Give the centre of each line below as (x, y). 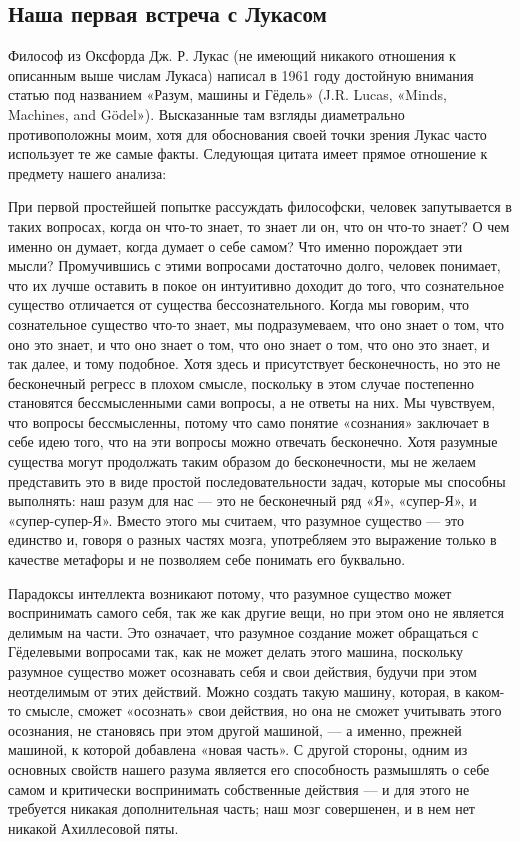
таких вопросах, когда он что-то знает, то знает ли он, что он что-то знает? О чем (259, 225)
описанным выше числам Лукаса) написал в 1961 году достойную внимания (241, 74)
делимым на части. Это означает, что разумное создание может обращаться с (243, 631)
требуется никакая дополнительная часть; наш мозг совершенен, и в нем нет (241, 808)
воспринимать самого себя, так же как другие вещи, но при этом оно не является (256, 612)
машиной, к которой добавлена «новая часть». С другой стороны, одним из (238, 749)
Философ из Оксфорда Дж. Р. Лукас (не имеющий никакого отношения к (232, 55)
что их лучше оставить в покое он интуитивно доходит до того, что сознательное (256, 284)
